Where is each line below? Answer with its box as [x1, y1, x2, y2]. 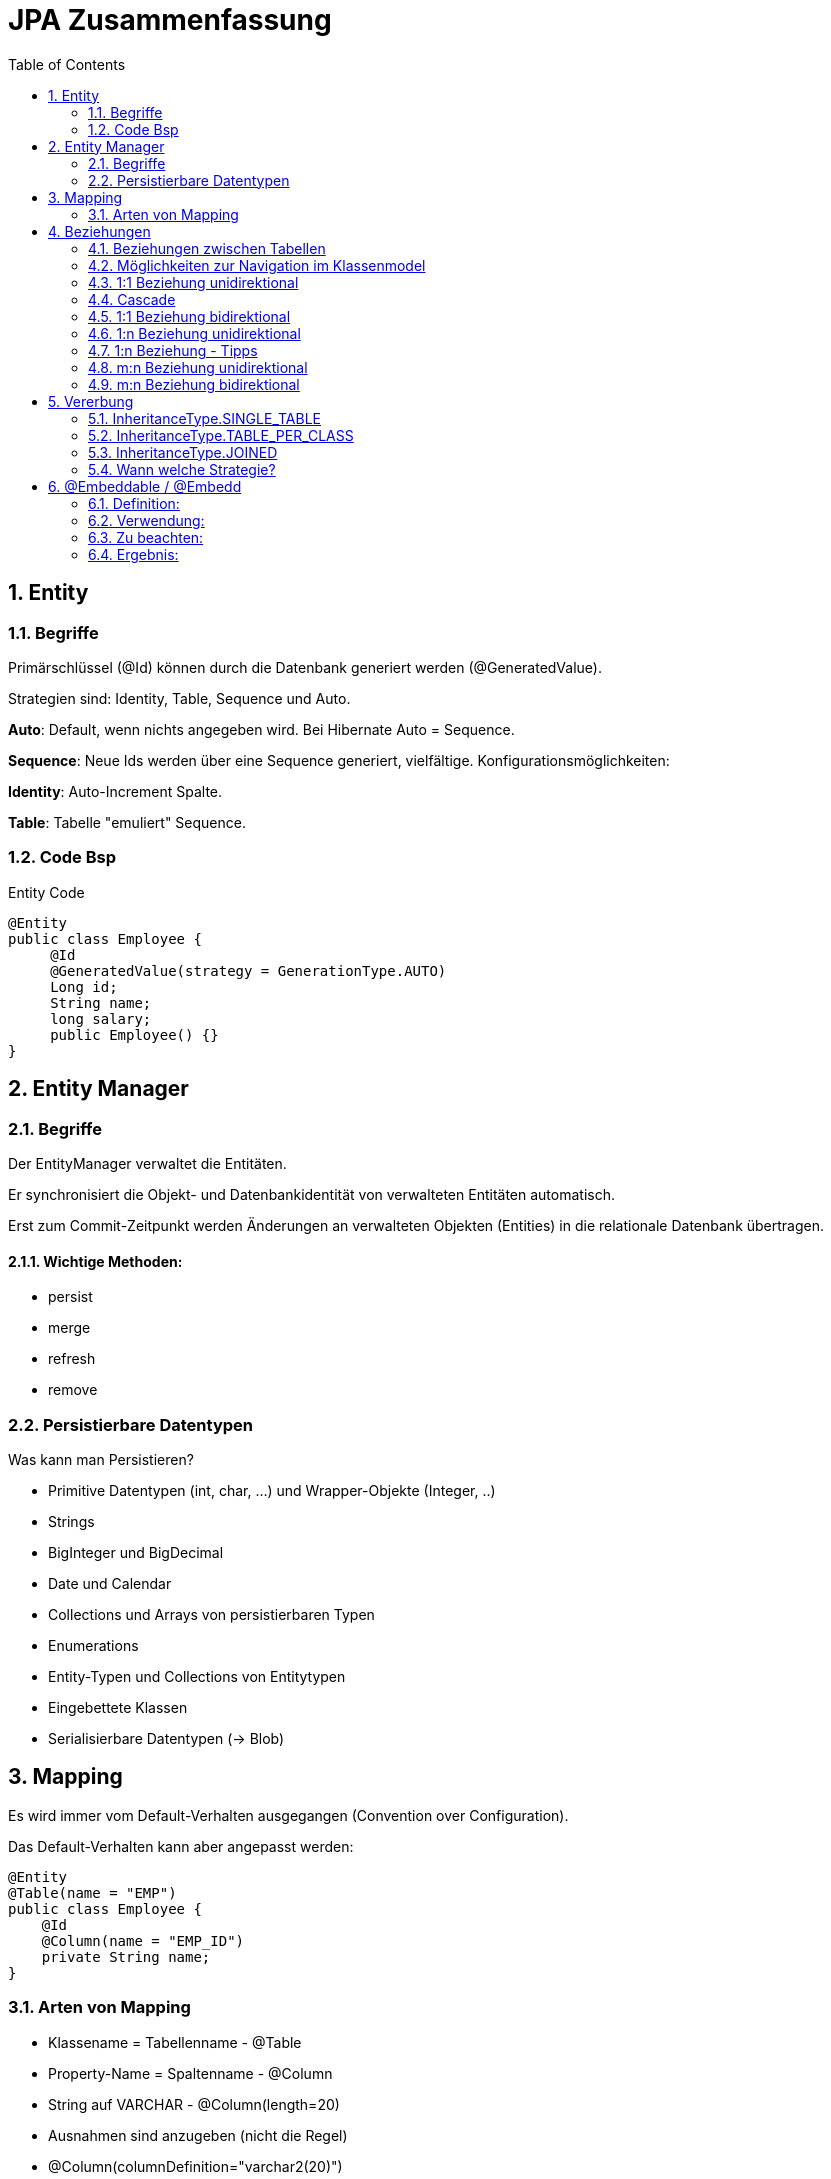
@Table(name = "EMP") [8, 1884, 177, 1901]
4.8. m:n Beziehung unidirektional [88, 358, 308, 376]
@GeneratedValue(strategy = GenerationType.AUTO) [50, 962, 447, 979]
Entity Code [8, 883, 85, 901]
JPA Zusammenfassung [8, 3, 332, 37]
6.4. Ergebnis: [88, 545, 179, 563]
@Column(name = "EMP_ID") [41, 1932, 245, 1949]
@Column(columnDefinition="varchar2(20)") [48, 2157, 343, 2175]
